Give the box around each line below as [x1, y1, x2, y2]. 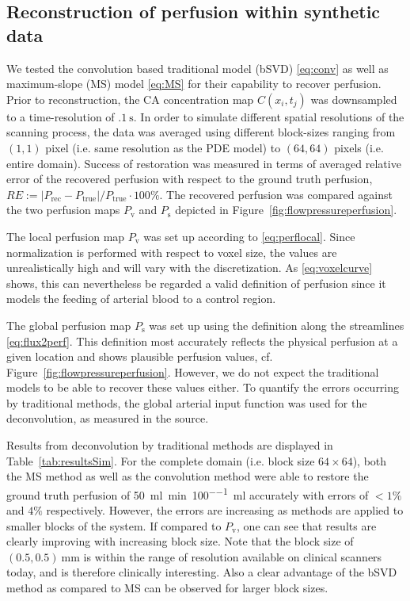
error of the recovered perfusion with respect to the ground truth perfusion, [6, 170, 373, 187]
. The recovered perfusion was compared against [159, 186, 393, 202]
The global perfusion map [6, 316, 131, 333]
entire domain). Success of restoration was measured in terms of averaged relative [6, 155, 401, 171]
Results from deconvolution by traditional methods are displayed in [6, 437, 333, 454]
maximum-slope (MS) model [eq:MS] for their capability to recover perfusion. [6, 75, 382, 92]
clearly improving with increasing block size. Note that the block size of [6, 533, 354, 549]
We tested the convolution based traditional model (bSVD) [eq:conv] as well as [6, 59, 389, 76]
